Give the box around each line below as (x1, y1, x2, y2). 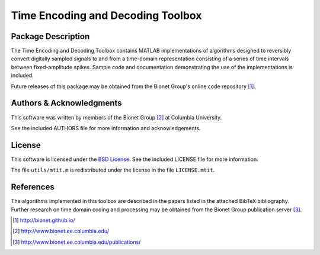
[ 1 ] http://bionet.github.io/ (12, 217, 75, 224)
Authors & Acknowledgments (11, 98, 122, 108)
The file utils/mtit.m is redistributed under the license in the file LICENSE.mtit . (11, 166, 215, 174)
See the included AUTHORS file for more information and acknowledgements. (11, 124, 201, 131)
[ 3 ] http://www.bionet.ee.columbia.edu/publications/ (12, 238, 141, 246)
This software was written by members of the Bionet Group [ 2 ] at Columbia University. (11, 114, 222, 121)
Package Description (11, 31, 90, 41)
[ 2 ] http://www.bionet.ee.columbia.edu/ (12, 228, 110, 235)
